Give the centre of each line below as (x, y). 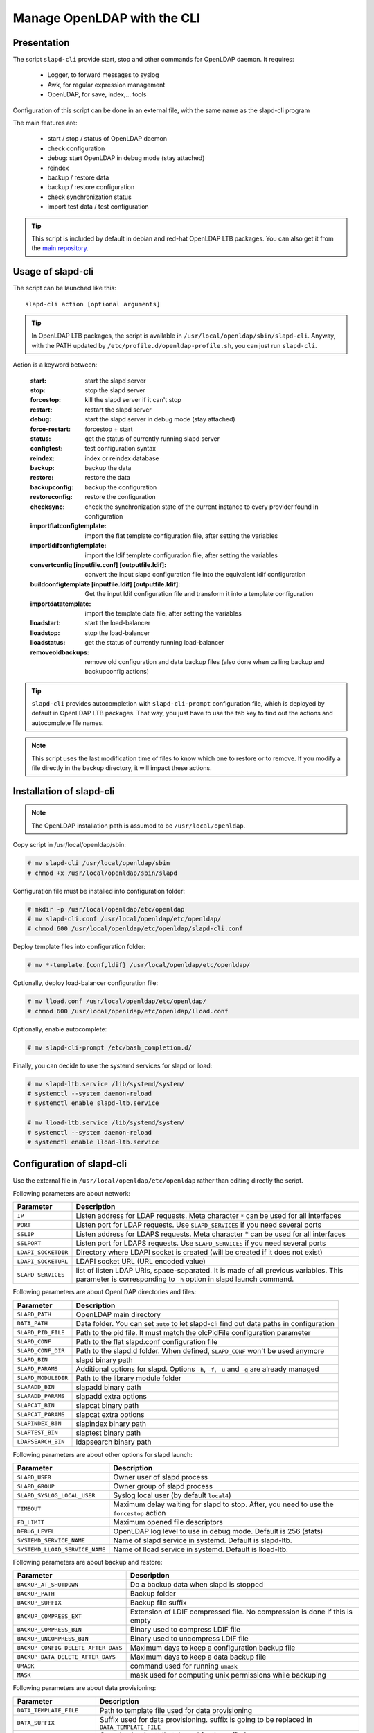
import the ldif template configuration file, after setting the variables (181, 555)
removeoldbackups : (60, 652)
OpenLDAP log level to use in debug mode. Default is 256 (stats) (218, 1531)
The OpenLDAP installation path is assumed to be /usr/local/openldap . (139, 826)
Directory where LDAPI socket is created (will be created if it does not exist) (199, 1253)
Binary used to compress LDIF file (185, 1630)
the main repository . (60, 248)
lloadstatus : (48, 643)
